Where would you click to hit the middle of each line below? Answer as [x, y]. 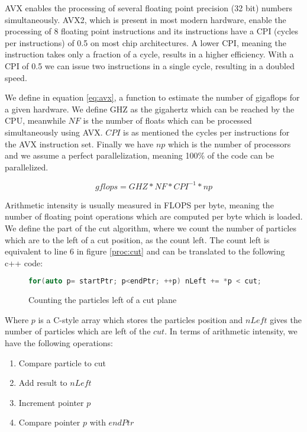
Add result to [43, 383]
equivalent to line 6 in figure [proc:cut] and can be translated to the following [145, 251]
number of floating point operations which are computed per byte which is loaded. [154, 216]
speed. [16, 77]
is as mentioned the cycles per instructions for [206, 132]
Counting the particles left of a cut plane [103, 300]
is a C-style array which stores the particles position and [140, 319]
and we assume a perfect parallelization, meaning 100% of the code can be [140, 155]
